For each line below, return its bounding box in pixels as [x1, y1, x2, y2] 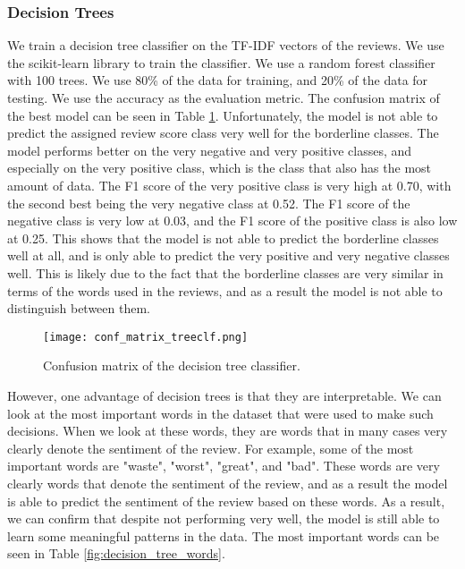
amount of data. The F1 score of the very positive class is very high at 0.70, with [7, 175, 452, 194]
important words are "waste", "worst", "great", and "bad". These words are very [7, 456, 440, 475]
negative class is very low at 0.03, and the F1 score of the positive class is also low [7, 211, 458, 230]
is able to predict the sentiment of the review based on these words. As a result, [7, 491, 445, 510]
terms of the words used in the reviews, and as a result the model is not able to [7, 281, 443, 300]
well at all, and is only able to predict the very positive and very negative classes [7, 246, 450, 265]
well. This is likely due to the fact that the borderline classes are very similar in [7, 263, 444, 282]
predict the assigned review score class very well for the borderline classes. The [7, 123, 439, 142]
